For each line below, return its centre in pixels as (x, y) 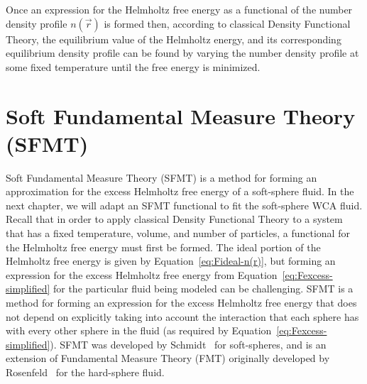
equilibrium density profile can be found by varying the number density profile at (182, 53)
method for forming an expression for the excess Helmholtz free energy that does (181, 303)
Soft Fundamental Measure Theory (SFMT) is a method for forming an (161, 177)
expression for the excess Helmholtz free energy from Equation (142, 274)
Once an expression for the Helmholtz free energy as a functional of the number (179, 9)
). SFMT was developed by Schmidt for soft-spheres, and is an (188, 344)
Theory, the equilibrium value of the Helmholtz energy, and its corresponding (174, 39)
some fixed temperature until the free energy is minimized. (133, 66)
